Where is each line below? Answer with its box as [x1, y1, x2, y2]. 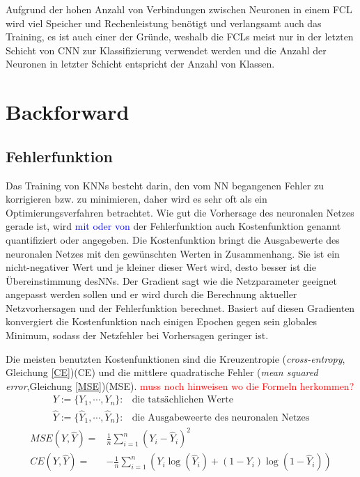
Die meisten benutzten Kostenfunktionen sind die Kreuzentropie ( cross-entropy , [6, 351, 345, 366]
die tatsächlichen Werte [132, 395, 233, 405]
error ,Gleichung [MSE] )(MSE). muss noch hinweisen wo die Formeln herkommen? [6, 378, 354, 393]
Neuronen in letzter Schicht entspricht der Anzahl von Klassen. [6, 56, 275, 71]
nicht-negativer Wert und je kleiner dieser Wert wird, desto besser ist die [6, 260, 316, 274]
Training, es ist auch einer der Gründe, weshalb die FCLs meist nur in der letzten [6, 29, 354, 44]
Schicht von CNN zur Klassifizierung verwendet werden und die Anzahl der [6, 42, 327, 57]
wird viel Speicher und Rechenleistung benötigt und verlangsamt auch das [6, 15, 322, 30]
